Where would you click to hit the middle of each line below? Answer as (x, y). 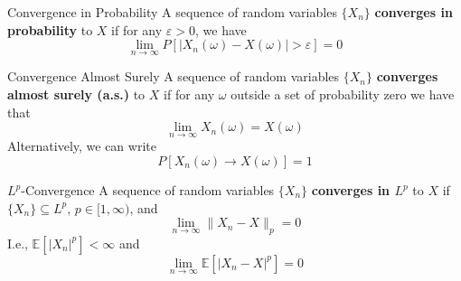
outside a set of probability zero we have (343, 94)
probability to (50, 29)
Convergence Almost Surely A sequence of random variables (174, 76)
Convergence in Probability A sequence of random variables (172, 12)
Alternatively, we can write (82, 146)
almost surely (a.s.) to (76, 94)
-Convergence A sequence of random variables (148, 190)
